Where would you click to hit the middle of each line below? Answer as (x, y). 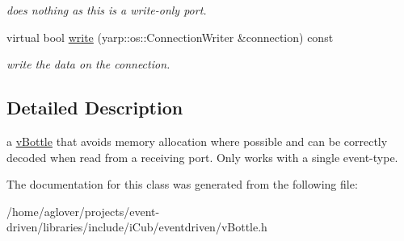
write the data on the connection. (88, 64)
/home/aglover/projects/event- (83, 211)
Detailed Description (95, 108)
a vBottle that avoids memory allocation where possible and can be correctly (197, 141)
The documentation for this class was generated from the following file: (182, 184)
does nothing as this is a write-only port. (107, 10)
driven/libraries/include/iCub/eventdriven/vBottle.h (137, 227)
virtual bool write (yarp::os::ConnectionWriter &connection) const (170, 37)
